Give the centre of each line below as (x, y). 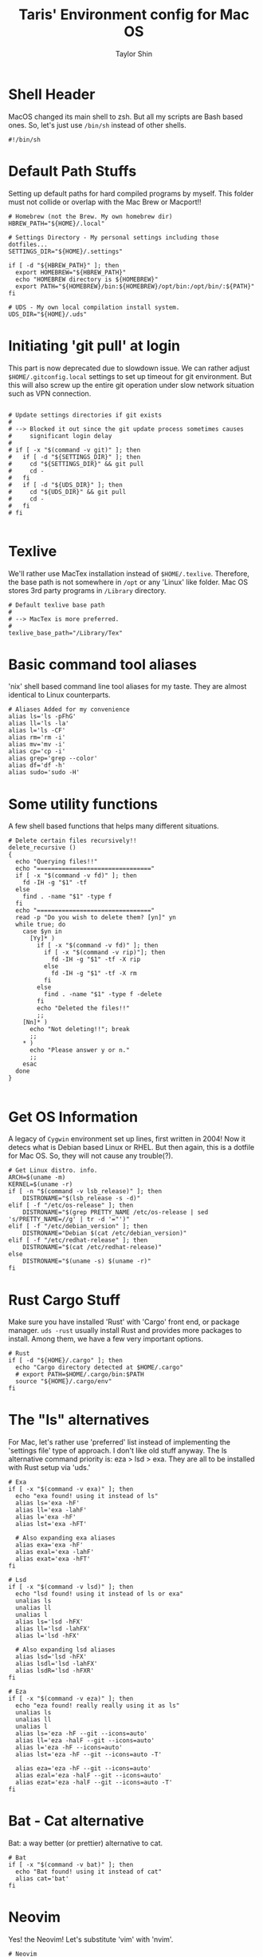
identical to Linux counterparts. (59, 695)
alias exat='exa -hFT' (53, 1559)
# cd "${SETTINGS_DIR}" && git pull (77, 464)
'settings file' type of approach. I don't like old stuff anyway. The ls (118, 1451)
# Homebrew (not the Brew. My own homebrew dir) (90, 216)
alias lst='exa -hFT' (51, 1524)
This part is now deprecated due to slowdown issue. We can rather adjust (129, 368)
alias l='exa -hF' (46, 1517)
